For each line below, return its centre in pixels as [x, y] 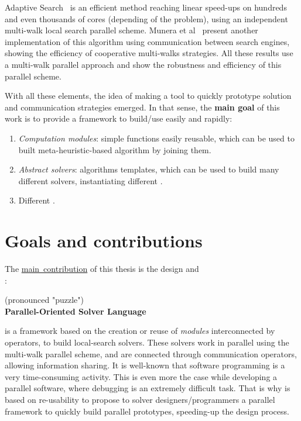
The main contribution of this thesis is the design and [102, 269]
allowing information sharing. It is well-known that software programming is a [145, 365]
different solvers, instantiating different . [90, 180]
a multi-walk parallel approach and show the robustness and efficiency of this [143, 64]
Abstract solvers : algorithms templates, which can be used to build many [149, 169]
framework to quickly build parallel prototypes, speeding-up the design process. [147, 411]
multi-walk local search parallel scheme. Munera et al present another [131, 30]
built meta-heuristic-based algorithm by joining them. [115, 149]
